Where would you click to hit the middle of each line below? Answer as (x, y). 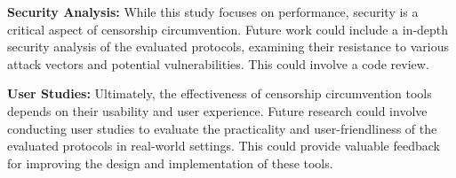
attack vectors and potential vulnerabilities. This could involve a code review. (218, 63)
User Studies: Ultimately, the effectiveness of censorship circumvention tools (220, 93)
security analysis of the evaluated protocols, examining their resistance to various (228, 46)
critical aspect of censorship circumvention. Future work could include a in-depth (228, 29)
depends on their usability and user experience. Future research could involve (217, 110)
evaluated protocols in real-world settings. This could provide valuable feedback (224, 146)
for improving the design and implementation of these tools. (170, 163)
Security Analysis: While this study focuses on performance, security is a (213, 12)
